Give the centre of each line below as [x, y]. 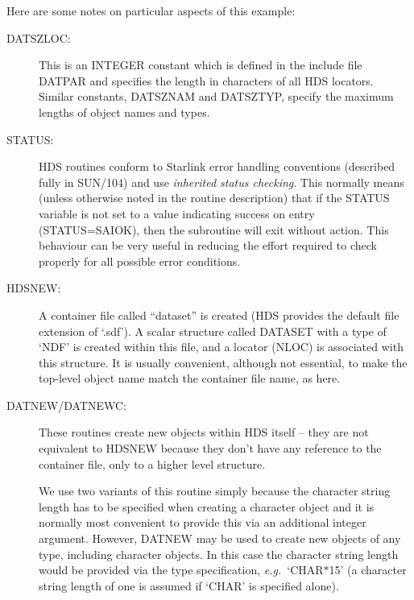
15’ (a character [368, 570]
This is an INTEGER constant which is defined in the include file [201, 65]
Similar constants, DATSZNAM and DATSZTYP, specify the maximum [216, 96]
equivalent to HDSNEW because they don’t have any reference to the [210, 448]
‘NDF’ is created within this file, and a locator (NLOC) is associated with [221, 347]
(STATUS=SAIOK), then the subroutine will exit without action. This [214, 229]
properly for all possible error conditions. [140, 261]
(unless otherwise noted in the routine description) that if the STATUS [214, 198]
